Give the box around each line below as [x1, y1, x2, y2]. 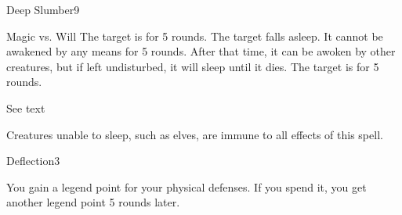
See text [6, 99, 45, 116]
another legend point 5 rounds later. [6, 194, 180, 210]
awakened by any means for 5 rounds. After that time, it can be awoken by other [6, 43, 396, 59]
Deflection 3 [6, 152, 60, 169]
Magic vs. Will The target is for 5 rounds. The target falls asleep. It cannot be [6, 27, 383, 44]
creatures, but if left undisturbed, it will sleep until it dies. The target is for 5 [6, 58, 379, 74]
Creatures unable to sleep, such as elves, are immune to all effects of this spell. [6, 126, 383, 142]
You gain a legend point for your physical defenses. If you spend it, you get [6, 178, 367, 195]
